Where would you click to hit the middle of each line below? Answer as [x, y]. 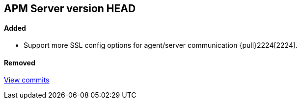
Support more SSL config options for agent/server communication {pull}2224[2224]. [161, 45]
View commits [27, 80]
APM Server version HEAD [70, 9]
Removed [20, 62]
